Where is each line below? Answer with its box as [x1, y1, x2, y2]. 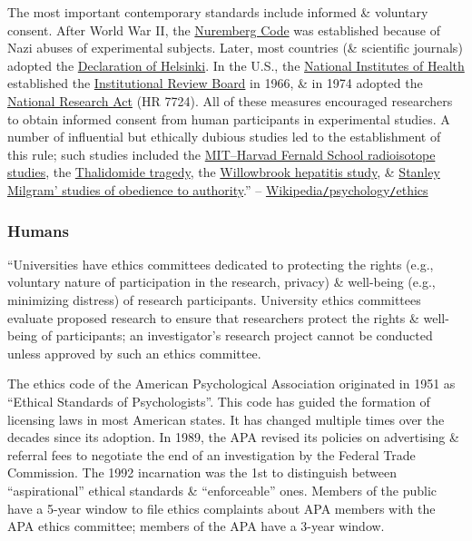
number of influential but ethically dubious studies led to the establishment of [7, 127, 441, 146]
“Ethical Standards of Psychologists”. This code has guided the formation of [7, 391, 430, 410]
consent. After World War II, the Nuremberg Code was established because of [7, 20, 440, 39]
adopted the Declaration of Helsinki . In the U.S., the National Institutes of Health [7, 55, 465, 74]
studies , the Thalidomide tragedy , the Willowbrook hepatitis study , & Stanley [7, 162, 440, 182]
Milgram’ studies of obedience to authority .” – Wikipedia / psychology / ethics [7, 180, 428, 199]
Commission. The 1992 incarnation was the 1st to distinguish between [7, 463, 398, 482]
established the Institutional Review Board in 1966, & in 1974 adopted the [7, 74, 423, 93]
